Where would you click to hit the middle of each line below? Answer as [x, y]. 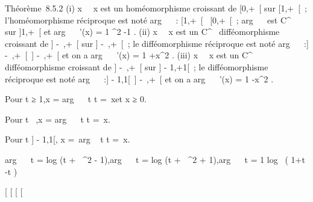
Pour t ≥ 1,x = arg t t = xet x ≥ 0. [76, 99]
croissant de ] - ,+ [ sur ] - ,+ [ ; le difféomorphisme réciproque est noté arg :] [157, 43]
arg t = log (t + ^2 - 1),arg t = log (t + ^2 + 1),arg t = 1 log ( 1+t [155, 159]
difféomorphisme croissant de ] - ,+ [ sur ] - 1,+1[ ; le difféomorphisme [137, 66]
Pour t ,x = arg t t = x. [58, 119]
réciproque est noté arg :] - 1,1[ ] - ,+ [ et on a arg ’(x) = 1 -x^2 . [139, 78]
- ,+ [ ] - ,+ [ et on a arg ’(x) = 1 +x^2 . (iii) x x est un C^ [129, 55]
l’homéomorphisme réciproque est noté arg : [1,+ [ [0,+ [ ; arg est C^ [148, 20]
